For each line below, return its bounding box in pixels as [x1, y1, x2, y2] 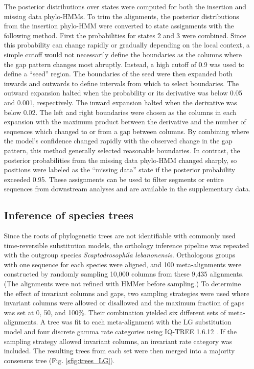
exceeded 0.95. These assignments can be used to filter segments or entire [4, 174, 224, 184]
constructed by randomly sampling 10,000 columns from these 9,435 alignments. [4, 269, 244, 279]
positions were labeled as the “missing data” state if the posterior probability [4, 164, 235, 175]
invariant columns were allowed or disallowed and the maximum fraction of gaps [4, 298, 245, 308]
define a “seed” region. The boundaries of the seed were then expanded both [4, 69, 233, 79]
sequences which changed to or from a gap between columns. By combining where [4, 126, 249, 136]
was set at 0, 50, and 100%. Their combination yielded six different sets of [4, 307, 226, 317]
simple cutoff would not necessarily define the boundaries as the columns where [4, 49, 242, 59]
